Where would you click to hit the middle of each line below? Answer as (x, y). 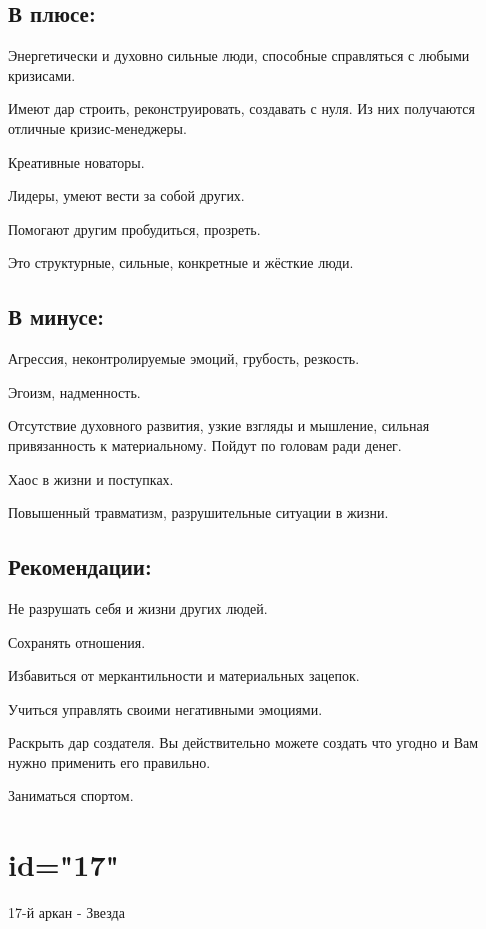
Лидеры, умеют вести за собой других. (126, 195)
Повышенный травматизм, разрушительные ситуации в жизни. (198, 512)
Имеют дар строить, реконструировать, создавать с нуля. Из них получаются (241, 108)
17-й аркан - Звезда (66, 912)
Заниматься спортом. (71, 795)
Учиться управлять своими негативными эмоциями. (165, 708)
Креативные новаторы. (76, 161)
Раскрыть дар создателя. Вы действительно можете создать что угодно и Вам (243, 742)
